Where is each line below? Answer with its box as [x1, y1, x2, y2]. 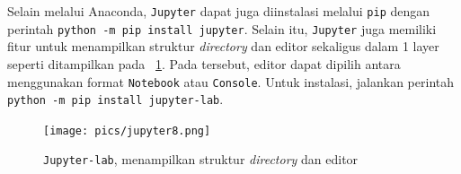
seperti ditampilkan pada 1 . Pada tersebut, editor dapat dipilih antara [7, 54, 401, 73]
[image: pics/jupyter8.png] [43, 124, 211, 137]
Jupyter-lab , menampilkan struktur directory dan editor [43, 150, 359, 169]
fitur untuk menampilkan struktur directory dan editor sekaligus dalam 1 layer [7, 37, 439, 56]
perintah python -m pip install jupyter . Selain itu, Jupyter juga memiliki [7, 19, 437, 38]
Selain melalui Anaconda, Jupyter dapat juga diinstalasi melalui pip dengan [7, 2, 430, 20]
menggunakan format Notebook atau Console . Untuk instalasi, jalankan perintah [7, 72, 455, 91]
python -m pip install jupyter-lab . [7, 90, 224, 109]
